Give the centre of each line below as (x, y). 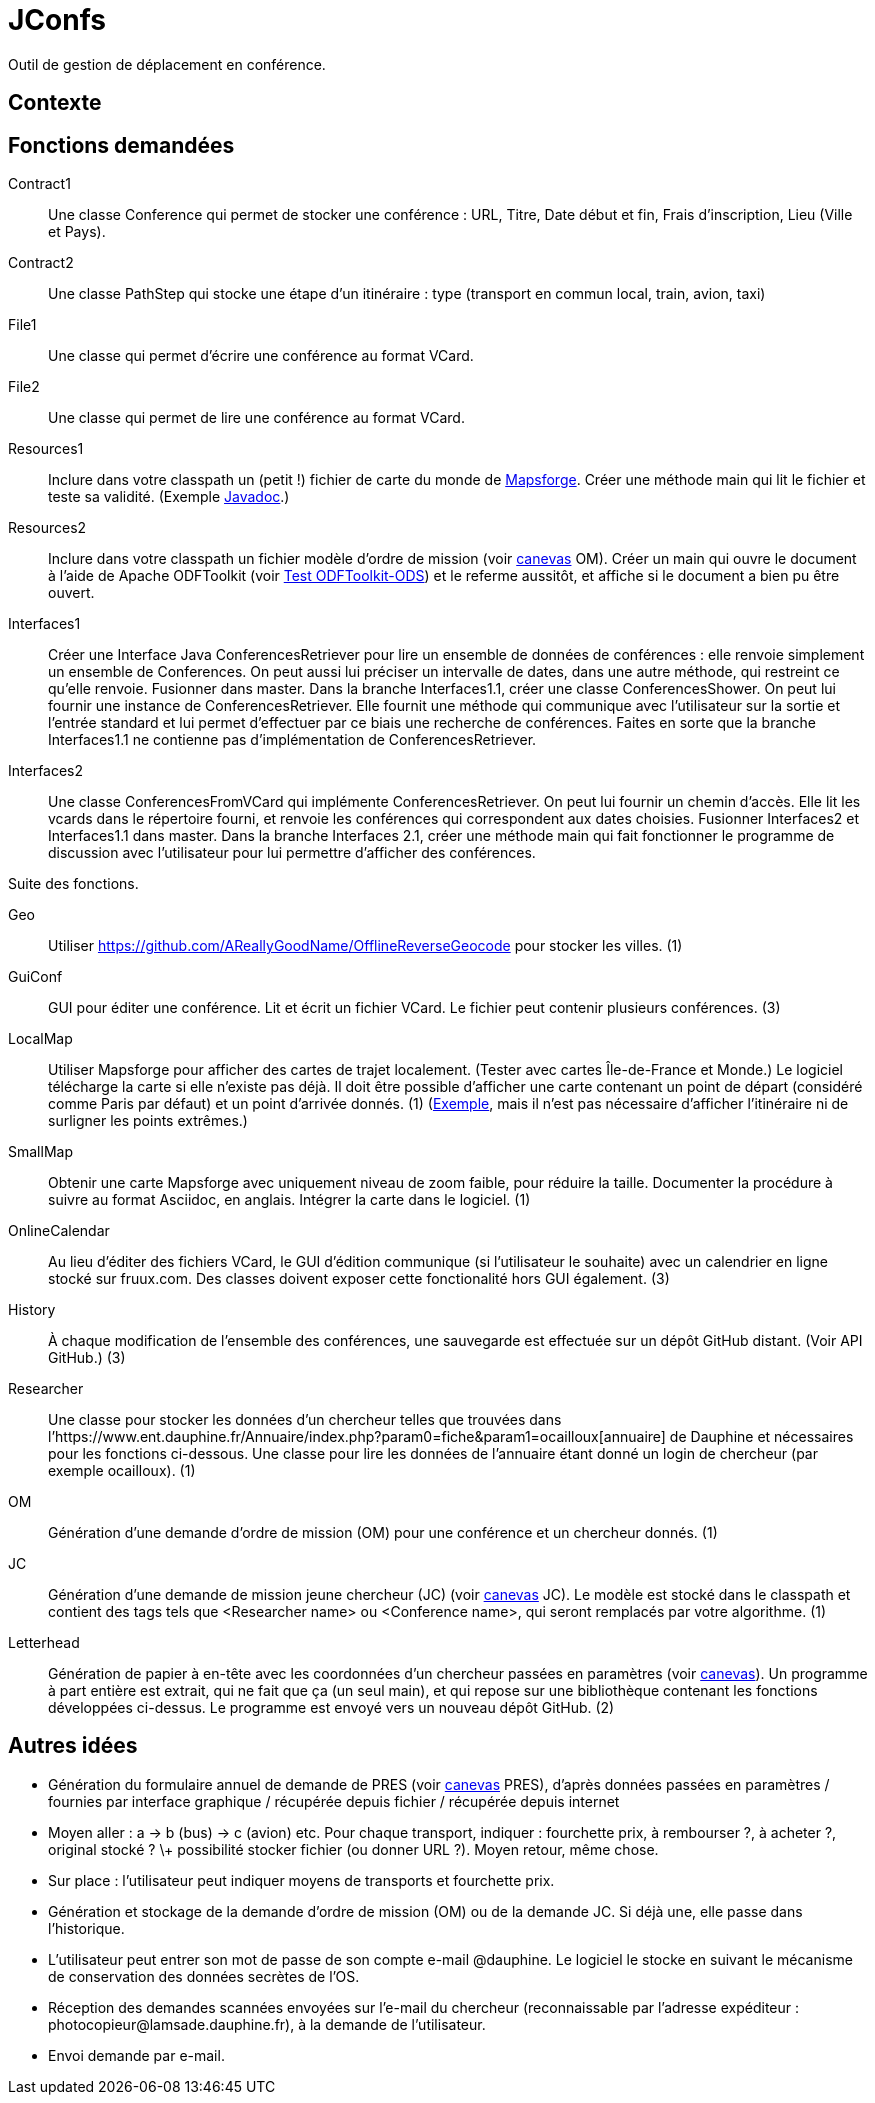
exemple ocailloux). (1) (122, 1471)
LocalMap (40, 1039)
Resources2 (47, 528)
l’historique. (86, 1928)
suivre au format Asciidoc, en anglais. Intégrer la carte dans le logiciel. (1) (289, 1200)
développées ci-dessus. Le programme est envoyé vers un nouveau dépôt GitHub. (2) (331, 1708)
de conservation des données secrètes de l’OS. (204, 1976)
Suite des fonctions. (73, 884)
